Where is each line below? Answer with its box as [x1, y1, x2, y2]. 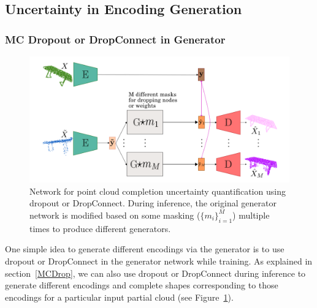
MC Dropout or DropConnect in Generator [5, 31, 226, 47]
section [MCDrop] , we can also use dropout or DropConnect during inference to [5, 266, 306, 279]
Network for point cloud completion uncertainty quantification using [29, 184, 286, 197]
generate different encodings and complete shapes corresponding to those [5, 279, 278, 291]
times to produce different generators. [29, 222, 171, 235]
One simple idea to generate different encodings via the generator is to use [5, 242, 285, 255]
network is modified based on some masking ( [29, 208, 201, 221]
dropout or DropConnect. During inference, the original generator [29, 197, 277, 209]
